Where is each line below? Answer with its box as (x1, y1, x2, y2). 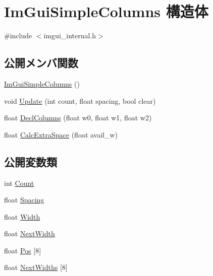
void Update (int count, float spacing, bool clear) (4, 95, 156, 106)
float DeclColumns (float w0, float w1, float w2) (4, 112, 152, 123)
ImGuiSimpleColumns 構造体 (4, 1, 208, 22)
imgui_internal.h (43, 30, 96, 41)
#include (4, 30, 32, 41)
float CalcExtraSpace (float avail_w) (4, 129, 118, 140)
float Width (4, 211, 40, 222)
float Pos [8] (4, 245, 41, 255)
